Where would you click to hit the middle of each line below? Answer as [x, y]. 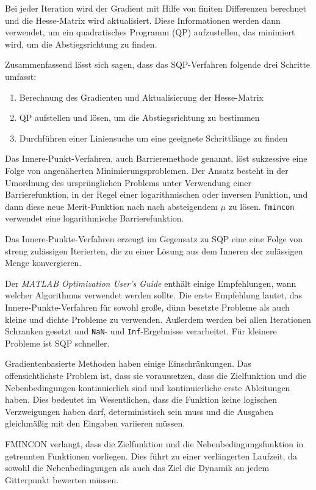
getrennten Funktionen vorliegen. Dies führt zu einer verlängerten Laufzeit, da [151, 456]
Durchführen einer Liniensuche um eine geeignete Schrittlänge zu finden [153, 138]
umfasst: [21, 76]
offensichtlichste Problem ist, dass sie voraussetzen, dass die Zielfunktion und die [156, 375]
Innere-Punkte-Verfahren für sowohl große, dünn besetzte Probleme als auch [147, 307]
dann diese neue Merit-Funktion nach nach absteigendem [111, 206]
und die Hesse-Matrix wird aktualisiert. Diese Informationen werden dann [143, 20]
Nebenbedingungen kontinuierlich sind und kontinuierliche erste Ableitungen [148, 387]
